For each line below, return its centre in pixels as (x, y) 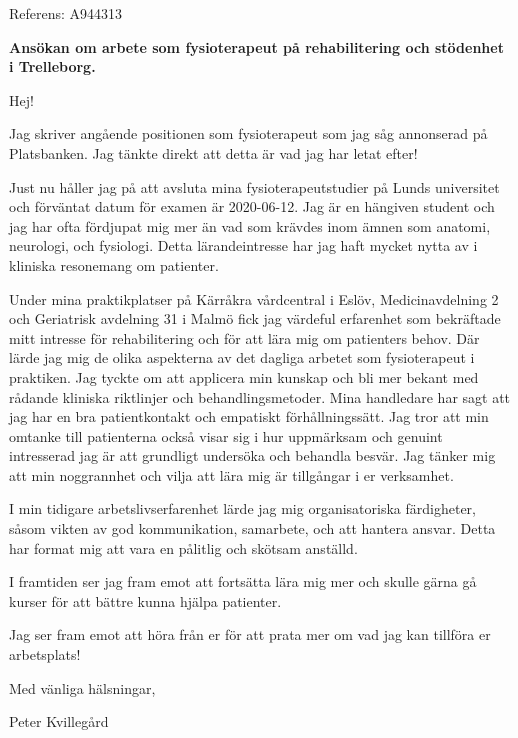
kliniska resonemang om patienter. (114, 264)
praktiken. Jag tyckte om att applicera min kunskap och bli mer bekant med (244, 376)
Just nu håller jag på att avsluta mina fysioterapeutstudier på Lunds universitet (254, 186)
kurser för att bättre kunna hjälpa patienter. (145, 600)
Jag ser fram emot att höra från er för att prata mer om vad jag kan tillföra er (250, 634)
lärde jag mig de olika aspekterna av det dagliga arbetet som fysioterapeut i (242, 357)
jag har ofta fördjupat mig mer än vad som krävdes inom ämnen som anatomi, (250, 225)
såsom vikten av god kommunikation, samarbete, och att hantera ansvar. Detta (252, 528)
